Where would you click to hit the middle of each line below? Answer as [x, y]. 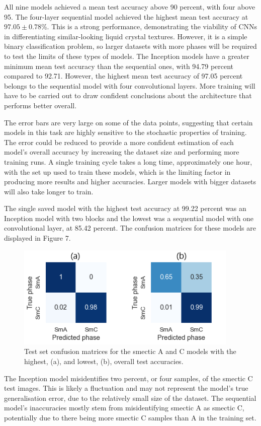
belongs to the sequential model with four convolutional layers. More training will [130, 85]
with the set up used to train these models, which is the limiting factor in [117, 171]
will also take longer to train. [49, 191]
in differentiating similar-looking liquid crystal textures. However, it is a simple [126, 36]
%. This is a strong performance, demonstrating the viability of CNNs [149, 26]
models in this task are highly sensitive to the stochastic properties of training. [125, 132]
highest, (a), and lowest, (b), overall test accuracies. [104, 361]
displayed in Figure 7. [37, 238]
